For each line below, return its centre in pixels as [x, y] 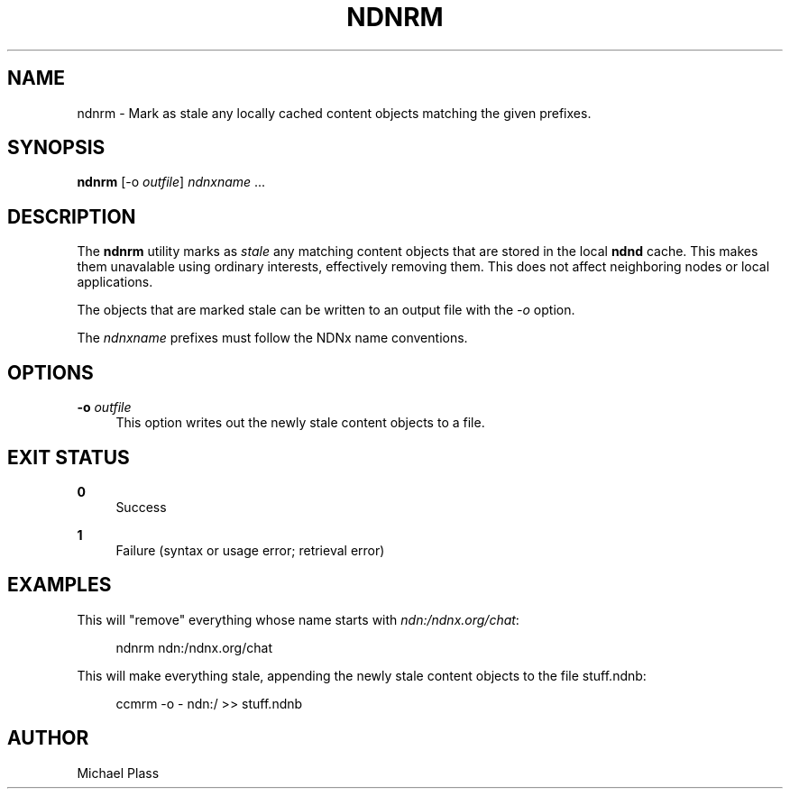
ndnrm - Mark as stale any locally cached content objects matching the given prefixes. [334, 113]
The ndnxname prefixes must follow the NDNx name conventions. [272, 338]
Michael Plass [118, 773]
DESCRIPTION [72, 216]
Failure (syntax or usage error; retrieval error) [250, 550]
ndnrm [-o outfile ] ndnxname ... [171, 182]
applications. [115, 282]
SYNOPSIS [56, 148]
